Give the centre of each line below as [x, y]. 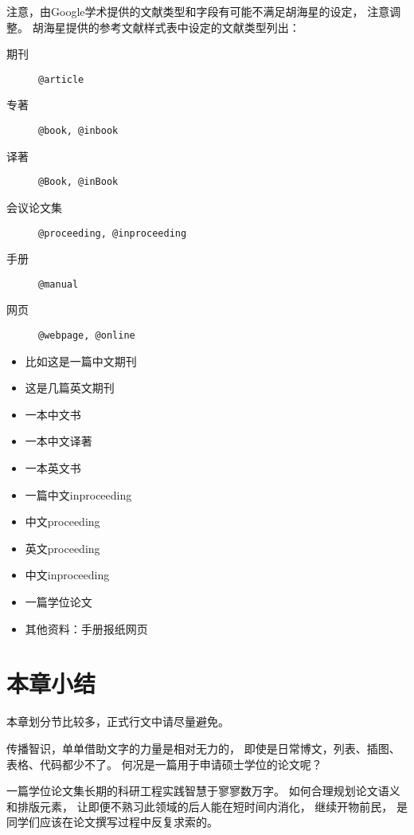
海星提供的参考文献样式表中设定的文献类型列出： [172, 27]
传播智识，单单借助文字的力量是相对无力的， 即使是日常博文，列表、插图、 [203, 748]
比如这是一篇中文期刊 [81, 361]
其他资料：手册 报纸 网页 [86, 628]
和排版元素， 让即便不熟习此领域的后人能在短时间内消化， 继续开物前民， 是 [207, 806]
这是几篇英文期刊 [70, 388]
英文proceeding [62, 548]
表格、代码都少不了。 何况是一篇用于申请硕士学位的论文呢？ [164, 764]
